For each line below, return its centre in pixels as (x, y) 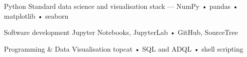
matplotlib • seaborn (36, 15)
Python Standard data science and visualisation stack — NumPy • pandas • (121, 6)
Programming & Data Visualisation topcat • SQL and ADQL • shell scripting (124, 48)
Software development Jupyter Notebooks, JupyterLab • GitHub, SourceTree (121, 32)
